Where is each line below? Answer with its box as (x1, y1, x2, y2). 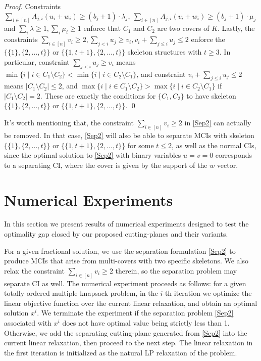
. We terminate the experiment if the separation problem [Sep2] (37, 307, 234, 318)
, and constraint (136, 68, 186, 79)
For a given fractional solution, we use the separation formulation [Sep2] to (4, 245, 236, 256)
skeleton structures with (127, 47, 202, 57)
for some (127, 140, 154, 150)
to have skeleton (186, 90, 236, 101)
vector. (217, 159, 238, 170)
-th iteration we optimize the (163, 288, 252, 298)
